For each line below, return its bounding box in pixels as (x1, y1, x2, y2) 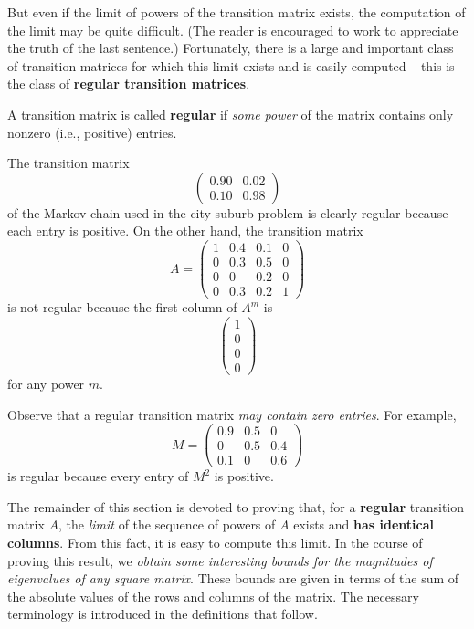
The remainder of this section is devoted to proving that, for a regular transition (7, 497, 465, 516)
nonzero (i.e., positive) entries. (7, 122, 177, 142)
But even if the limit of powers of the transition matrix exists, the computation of (7, 3, 466, 21)
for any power (7, 373, 85, 393)
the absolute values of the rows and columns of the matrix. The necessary (7, 586, 419, 605)
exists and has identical (293, 515, 434, 534)
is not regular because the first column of (7, 298, 237, 317)
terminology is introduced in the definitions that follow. (7, 604, 318, 624)
